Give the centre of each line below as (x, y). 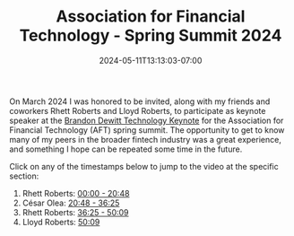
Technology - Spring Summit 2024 (151, 35)
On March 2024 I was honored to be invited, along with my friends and (140, 101)
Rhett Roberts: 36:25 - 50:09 (75, 212)
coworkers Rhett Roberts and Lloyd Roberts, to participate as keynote (138, 110)
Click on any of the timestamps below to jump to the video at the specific (144, 166)
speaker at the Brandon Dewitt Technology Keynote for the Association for (147, 120)
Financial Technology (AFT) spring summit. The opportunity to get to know (147, 130)
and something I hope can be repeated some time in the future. (126, 149)
